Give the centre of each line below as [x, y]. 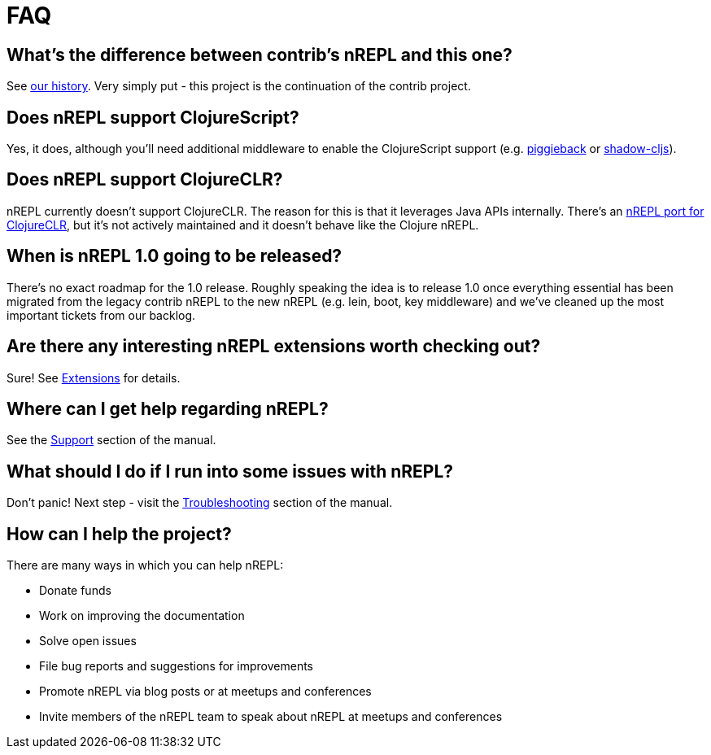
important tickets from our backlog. [101, 315]
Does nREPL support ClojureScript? [153, 117]
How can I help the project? [119, 534]
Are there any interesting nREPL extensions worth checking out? [274, 347]
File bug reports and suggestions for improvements [176, 666]
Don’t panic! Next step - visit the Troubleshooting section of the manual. [200, 503]
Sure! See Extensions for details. [94, 377]
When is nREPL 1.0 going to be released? [174, 256]
